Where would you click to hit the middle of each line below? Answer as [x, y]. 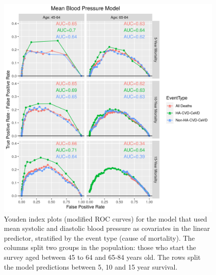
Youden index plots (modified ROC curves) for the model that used [106, 218]
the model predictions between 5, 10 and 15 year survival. [91, 266]
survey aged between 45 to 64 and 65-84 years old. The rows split [102, 257]
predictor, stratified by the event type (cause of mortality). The [99, 237]
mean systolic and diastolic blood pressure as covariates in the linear [107, 228]
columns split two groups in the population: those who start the [100, 247]
